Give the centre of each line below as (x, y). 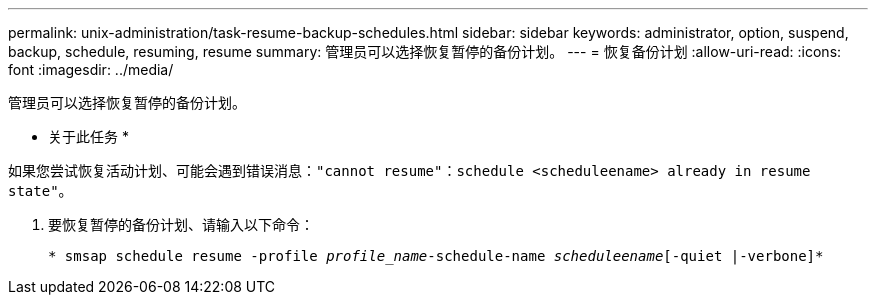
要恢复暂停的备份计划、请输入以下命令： (181, 224)
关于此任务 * (88, 136)
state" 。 (40, 190)
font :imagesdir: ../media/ (91, 69)
